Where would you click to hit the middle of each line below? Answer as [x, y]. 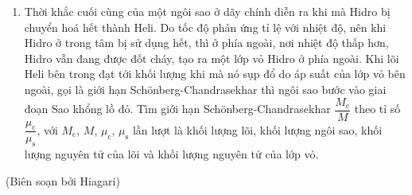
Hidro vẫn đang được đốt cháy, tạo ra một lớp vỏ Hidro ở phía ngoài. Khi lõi [212, 58]
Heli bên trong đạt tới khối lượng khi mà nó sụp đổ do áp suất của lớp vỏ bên [215, 74]
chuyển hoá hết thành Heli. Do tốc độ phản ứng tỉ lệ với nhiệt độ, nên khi [205, 27]
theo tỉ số [377, 109]
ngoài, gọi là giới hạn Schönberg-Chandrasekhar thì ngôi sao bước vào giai [205, 89]
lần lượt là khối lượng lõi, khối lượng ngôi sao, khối [257, 129]
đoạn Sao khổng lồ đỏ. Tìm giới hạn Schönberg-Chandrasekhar [177, 109]
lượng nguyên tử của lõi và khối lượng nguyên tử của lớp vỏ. [171, 154]
